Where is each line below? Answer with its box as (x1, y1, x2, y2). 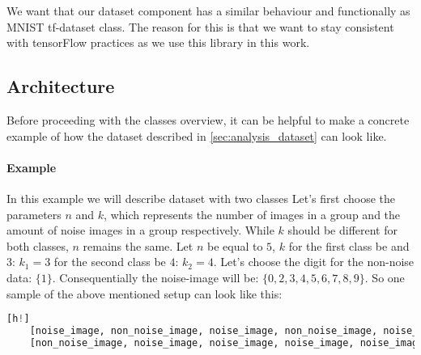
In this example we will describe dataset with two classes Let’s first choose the (6, 189, 395, 206)
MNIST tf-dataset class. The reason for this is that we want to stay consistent (6, 18, 394, 35)
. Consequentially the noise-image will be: (52, 268, 259, 285)
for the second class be (53, 253, 166, 270)
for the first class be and (288, 237, 410, 254)
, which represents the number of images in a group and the (104, 205, 401, 222)
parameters (6, 205, 62, 222)
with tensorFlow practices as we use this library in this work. (6, 34, 310, 51)
